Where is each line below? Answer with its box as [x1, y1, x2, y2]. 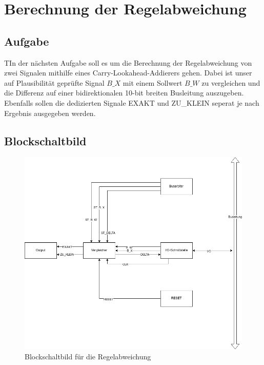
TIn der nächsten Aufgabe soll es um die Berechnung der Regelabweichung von [4, 57, 252, 68]
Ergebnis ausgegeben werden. [4, 107, 96, 118]
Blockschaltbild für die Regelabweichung [25, 351, 151, 362]
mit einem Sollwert [123, 77, 182, 88]
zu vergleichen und [201, 77, 260, 88]
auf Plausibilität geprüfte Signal [4, 77, 105, 88]
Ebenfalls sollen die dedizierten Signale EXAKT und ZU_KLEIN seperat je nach [4, 97, 259, 108]
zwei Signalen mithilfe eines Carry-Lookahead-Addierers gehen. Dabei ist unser [4, 67, 252, 78]
